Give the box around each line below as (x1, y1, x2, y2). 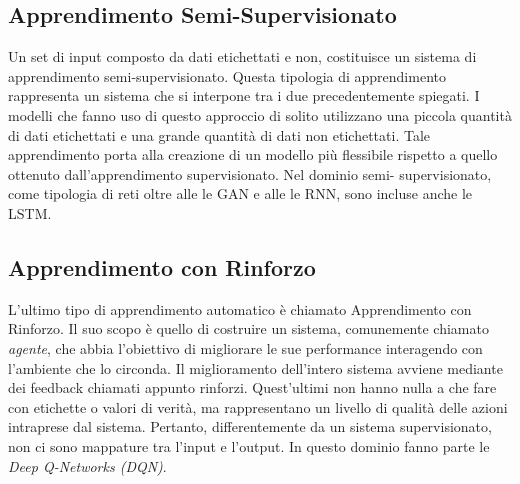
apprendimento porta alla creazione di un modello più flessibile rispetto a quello (8, 144, 498, 165)
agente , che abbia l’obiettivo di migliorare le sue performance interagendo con (8, 337, 483, 358)
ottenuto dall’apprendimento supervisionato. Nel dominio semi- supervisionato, (8, 163, 492, 184)
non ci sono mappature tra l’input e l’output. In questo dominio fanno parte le (8, 435, 490, 456)
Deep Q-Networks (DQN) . (8, 455, 167, 476)
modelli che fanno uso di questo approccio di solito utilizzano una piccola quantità (8, 104, 512, 125)
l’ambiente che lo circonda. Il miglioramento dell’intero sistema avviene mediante (8, 357, 503, 378)
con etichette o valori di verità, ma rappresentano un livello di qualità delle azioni (8, 396, 508, 417)
